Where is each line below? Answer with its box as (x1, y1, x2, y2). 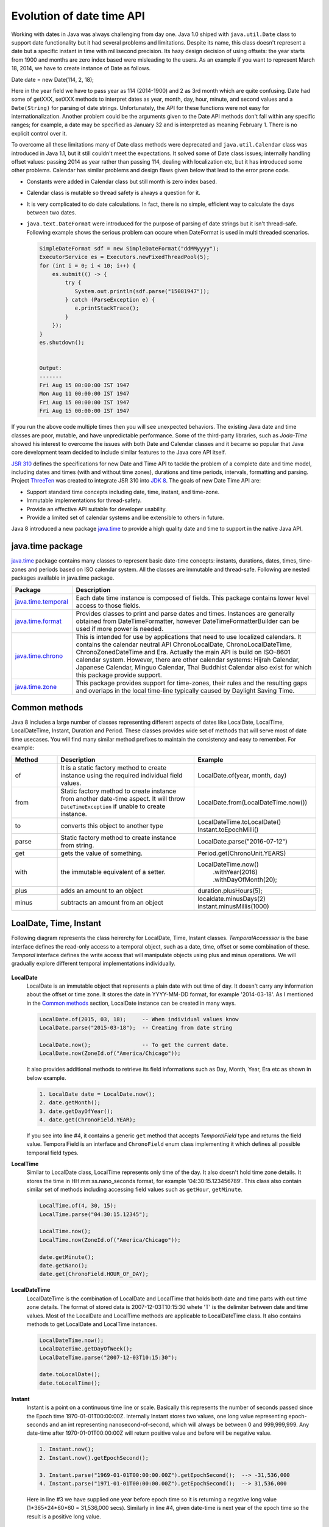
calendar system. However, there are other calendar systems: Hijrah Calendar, (76, 655, 300, 664)
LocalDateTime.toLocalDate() (197, 817, 281, 826)
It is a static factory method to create (60, 763, 167, 772)
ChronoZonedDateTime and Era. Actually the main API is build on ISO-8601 (76, 647, 291, 656)
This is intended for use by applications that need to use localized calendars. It (76, 632, 302, 641)
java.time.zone (15, 682, 57, 691)
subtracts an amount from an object (60, 898, 164, 906)
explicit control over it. (11, 129, 67, 137)
